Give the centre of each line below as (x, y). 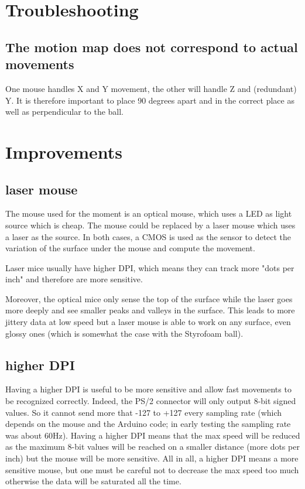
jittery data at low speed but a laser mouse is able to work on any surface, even (148, 322)
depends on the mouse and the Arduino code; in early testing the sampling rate (148, 424)
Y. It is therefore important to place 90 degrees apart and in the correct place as (150, 100)
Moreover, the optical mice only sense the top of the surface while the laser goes (149, 298)
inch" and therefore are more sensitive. (74, 279)
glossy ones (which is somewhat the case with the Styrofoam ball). (124, 333)
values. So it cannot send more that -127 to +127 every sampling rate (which (144, 412)
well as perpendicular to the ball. (65, 112)
